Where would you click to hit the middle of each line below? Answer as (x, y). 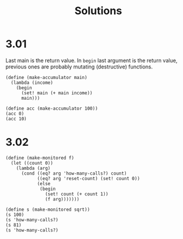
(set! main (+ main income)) (57, 93)
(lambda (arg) (33, 168)
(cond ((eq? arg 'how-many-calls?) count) (74, 173)
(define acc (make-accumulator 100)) (52, 108)
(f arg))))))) (62, 199)
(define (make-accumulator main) (46, 77)
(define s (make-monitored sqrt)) (48, 209)
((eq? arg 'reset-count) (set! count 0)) (89, 178)
